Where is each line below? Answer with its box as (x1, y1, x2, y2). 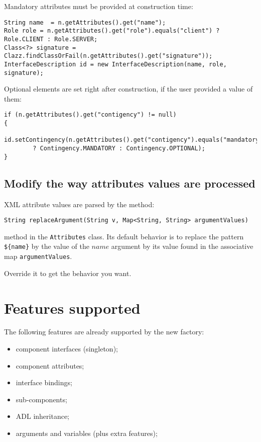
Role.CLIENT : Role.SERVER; (4, 35, 98, 43)
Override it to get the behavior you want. (4, 268, 132, 278)
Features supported (4, 297, 141, 318)
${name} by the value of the (4, 241, 89, 251)
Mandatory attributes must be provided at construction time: (4, 1, 193, 11)
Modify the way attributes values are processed (4, 175, 255, 191)
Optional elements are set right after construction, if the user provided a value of (4, 83, 253, 94)
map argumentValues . (4, 251, 72, 261)
